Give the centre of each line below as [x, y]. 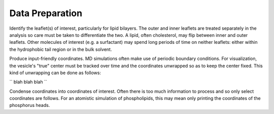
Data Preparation [46, 13]
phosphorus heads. [30, 105]
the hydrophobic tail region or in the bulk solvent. [61, 49]
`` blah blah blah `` [28, 82]
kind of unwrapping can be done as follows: [55, 73]
